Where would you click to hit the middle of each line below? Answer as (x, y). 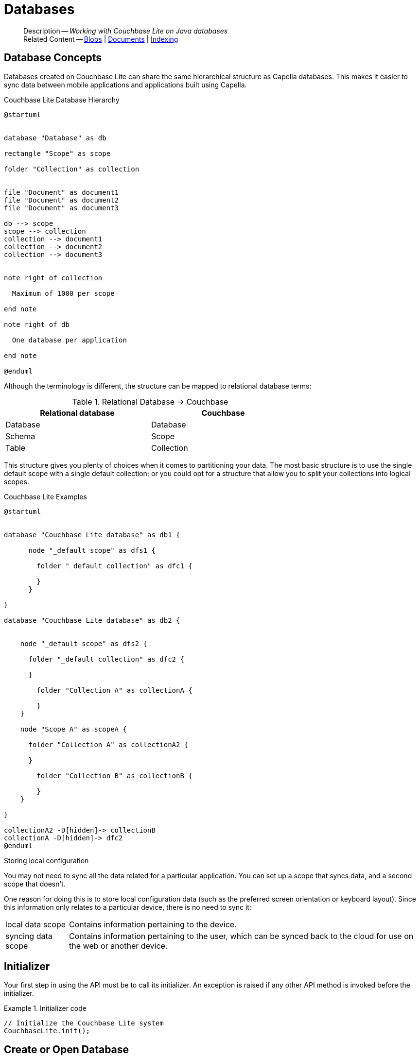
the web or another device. (118, 946)
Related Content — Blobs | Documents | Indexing (101, 39)
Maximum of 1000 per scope (63, 293)
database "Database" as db (55, 138)
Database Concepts (53, 58)
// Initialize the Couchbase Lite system (84, 1023)
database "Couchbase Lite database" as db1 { (92, 535)
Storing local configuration (46, 860)
